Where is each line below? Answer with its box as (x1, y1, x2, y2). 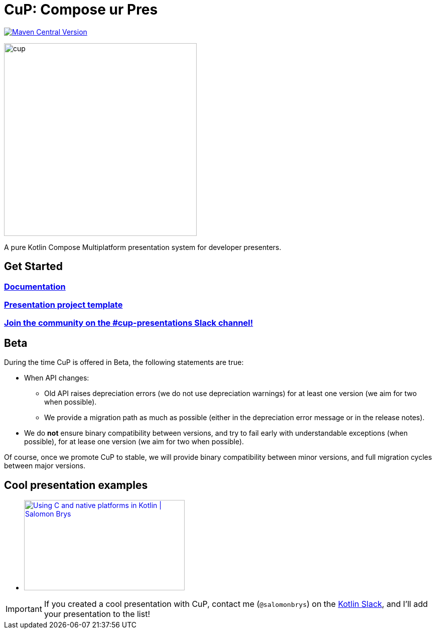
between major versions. (4, 461, 86, 470)
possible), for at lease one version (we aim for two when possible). (24, 437, 244, 446)
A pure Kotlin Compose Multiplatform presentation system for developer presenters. (4, 242, 281, 251)
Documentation (4, 281, 66, 292)
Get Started (4, 260, 63, 273)
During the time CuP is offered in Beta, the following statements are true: (4, 358, 244, 367)
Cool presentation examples (4, 478, 148, 491)
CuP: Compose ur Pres (4, 1, 158, 18)
